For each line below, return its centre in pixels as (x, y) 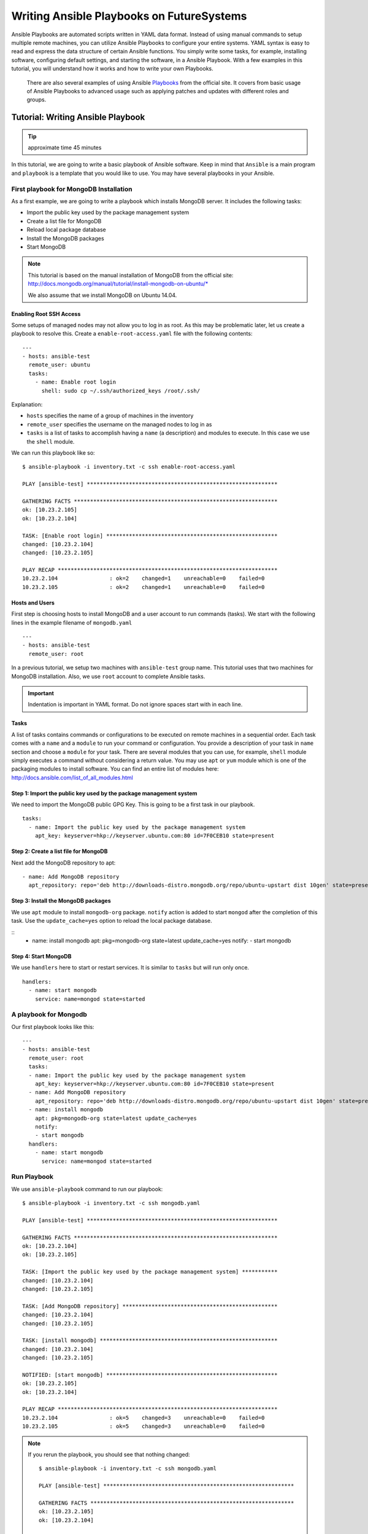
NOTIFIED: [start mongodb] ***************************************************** (150, 1375)
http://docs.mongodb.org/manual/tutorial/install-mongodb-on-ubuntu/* (118, 284)
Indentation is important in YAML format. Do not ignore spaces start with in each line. (135, 704)
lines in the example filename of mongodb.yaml (72, 622)
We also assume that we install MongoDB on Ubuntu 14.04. (102, 295)
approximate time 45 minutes (65, 148)
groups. (36, 100)
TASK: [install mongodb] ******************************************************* (150, 1340)
